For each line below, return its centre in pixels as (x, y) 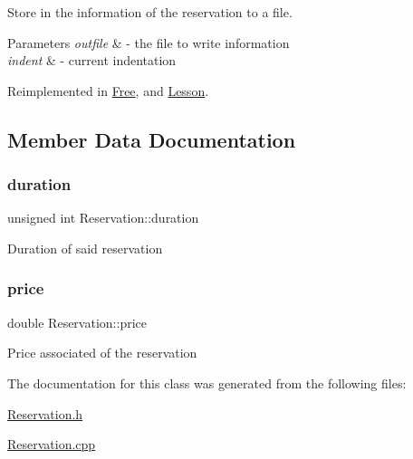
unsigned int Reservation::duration (103, 218)
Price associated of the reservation (102, 353)
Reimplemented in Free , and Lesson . (108, 90)
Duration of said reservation (85, 248)
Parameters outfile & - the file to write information (149, 42)
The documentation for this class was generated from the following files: (207, 382)
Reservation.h (45, 413)
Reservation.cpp (52, 444)
